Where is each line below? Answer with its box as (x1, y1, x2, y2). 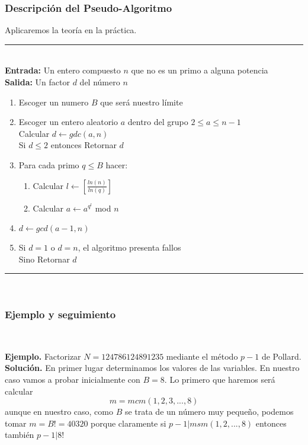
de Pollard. (261, 350, 301, 362)
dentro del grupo (127, 116, 188, 128)
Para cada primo (18, 158, 79, 171)
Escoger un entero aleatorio (18, 116, 118, 128)
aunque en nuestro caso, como (5, 405, 113, 418)
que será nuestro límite (100, 95, 183, 108)
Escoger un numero (18, 95, 89, 108)
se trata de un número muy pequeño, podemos (124, 405, 294, 418)
